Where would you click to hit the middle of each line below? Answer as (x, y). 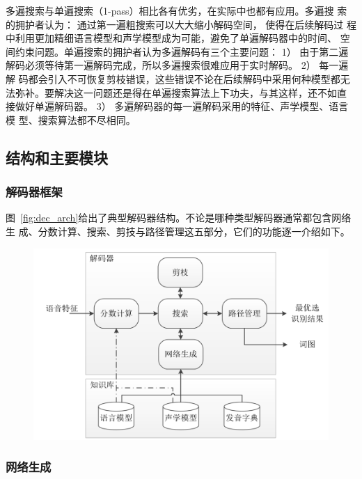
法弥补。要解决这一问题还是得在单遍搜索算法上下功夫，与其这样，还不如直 (176, 92)
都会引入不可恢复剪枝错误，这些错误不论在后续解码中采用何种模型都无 (189, 78)
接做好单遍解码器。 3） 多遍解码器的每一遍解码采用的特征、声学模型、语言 (177, 106)
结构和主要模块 (57, 157)
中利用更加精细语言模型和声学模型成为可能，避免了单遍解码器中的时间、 (171, 38)
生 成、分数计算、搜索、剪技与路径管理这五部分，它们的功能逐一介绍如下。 (178, 231)
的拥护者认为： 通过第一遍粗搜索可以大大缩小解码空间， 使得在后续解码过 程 (181, 24)
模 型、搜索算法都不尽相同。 (71, 119)
